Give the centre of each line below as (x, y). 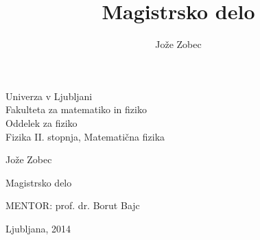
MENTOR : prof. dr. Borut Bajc (73, 205)
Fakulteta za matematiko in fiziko (76, 109)
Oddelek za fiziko (42, 122)
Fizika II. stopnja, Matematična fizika (85, 136)
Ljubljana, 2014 (38, 228)
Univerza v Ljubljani (49, 96)
